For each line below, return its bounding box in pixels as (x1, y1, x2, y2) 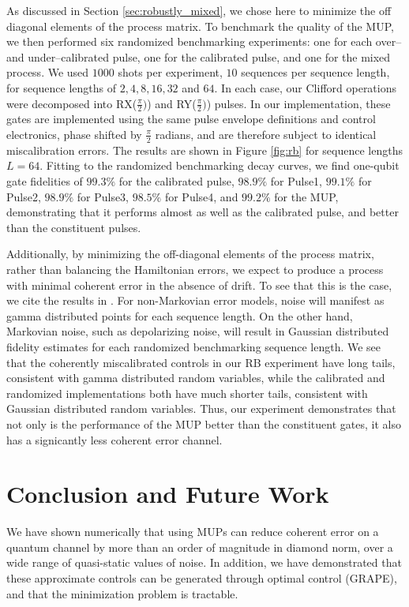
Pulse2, (6, 188, 41, 204)
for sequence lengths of (6, 79, 117, 96)
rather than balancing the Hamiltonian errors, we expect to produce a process (6, 260, 384, 277)
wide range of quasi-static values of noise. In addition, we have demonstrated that (6, 554, 402, 571)
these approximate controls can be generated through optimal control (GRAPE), (6, 570, 397, 586)
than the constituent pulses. (6, 219, 141, 235)
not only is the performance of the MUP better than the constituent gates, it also (6, 415, 401, 432)
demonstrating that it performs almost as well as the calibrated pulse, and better (6, 204, 399, 220)
